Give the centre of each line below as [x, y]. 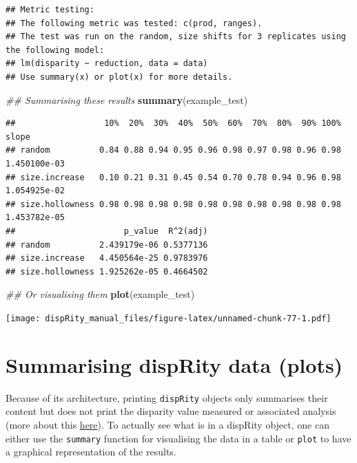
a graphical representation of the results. [91, 452]
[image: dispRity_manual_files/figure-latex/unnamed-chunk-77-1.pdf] [169, 318]
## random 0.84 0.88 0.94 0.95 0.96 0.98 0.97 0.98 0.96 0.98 [173, 150]
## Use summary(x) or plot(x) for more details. [119, 77]
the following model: [55, 50]
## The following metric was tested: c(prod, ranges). [134, 23]
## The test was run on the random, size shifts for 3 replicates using [176, 37]
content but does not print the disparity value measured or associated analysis [171, 411]
